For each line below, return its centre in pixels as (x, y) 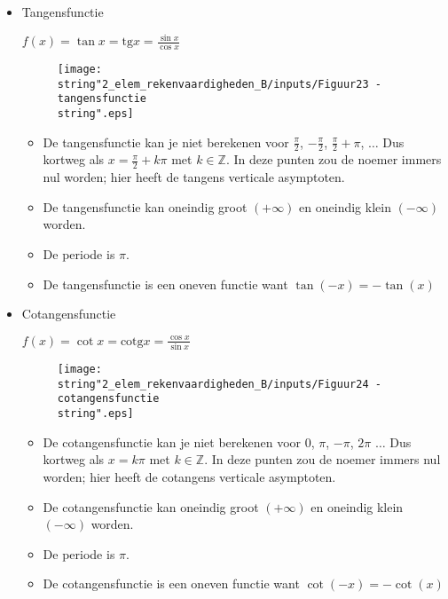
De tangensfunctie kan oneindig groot (145, 206)
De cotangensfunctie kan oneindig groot (151, 506)
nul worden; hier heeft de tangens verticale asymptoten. (194, 177)
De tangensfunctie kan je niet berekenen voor (166, 142)
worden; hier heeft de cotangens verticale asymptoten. (189, 476)
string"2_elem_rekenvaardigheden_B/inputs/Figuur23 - (219, 84)
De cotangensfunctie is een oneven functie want (171, 583)
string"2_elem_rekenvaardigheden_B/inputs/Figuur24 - (219, 384)
